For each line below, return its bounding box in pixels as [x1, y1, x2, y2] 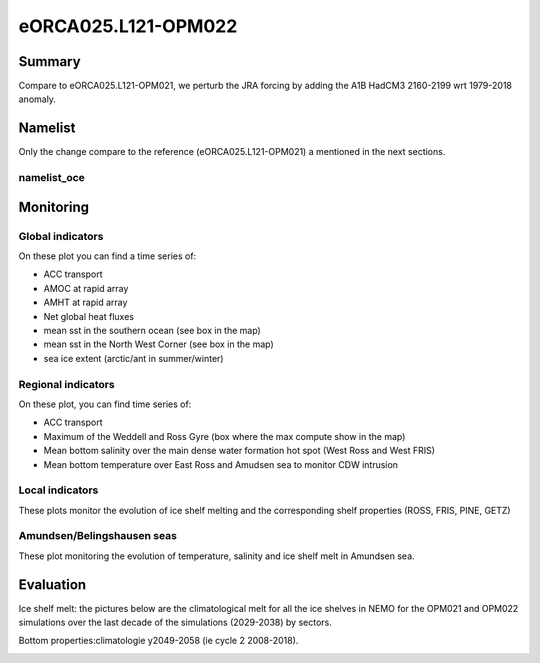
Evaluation [18, 576, 87, 593]
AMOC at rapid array [43, 282, 129, 294]
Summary [18, 53, 81, 70]
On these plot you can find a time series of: [18, 250, 197, 262]
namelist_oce [18, 171, 85, 185]
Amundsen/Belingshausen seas [18, 529, 177, 543]
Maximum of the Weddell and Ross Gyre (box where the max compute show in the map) [43, 430, 406, 442]
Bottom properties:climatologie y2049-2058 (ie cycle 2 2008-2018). [18, 635, 299, 647]
